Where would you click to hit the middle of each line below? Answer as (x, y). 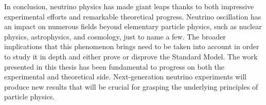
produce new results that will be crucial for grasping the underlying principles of (131, 86)
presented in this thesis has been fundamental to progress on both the (114, 66)
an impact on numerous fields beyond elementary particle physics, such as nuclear (133, 26)
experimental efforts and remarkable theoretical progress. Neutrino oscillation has (133, 16)
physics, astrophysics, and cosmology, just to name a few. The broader (115, 36)
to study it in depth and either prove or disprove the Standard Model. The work (131, 56)
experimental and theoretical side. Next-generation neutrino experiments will (125, 77)
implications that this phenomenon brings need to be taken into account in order (132, 46)
